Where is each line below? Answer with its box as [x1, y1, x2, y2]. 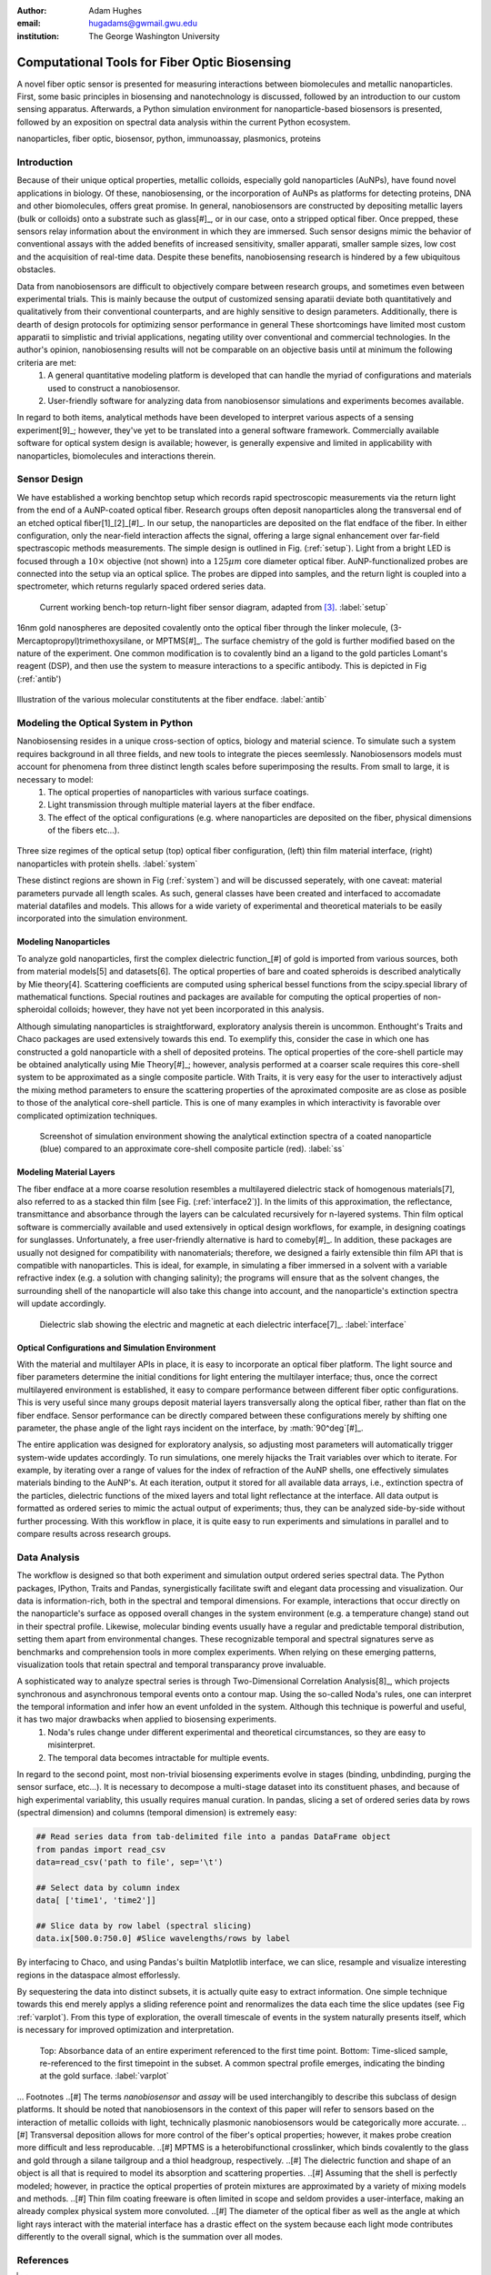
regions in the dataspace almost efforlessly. [16, 1969, 181, 1980]
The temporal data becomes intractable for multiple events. [47, 1752, 270, 1763]
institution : [16, 30, 60, 41]
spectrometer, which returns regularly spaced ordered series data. [16, 581, 266, 591]
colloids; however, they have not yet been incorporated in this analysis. [57, 1004, 325, 1015]
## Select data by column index [35, 1882, 181, 1893]
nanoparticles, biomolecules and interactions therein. [16, 450, 216, 461]
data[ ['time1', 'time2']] [35, 1896, 156, 1906]
